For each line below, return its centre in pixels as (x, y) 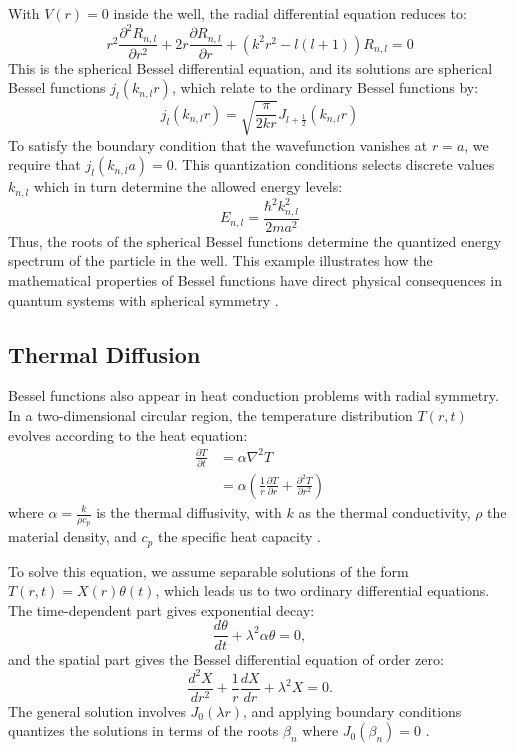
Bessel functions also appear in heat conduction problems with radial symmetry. (253, 395)
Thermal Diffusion (104, 353)
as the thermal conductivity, (384, 512)
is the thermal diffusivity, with (189, 512)
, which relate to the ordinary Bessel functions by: (325, 87)
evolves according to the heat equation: (128, 434)
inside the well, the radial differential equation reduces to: (290, 13)
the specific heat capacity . (239, 536)
